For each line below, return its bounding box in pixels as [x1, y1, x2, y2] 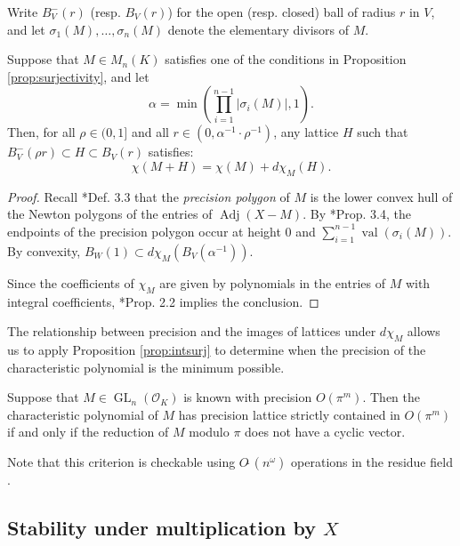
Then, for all [7, 123, 76, 141]
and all [131, 123, 169, 141]
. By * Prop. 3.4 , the [303, 205, 411, 223]
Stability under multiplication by [7, 513, 316, 541]
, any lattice [273, 123, 339, 141]
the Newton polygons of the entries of [7, 205, 213, 223]
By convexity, [7, 241, 81, 260]
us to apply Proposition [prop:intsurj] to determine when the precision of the [7, 340, 426, 358]
